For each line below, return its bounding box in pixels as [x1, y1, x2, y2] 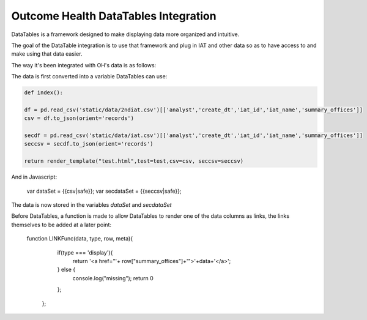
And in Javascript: [11, 173, 57, 180]
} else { [57, 266, 76, 273]
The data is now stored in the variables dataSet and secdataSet [11, 201, 172, 208]
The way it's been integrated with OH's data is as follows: [11, 61, 157, 69]
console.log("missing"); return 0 [72, 274, 154, 281]
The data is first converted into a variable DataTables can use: [11, 73, 168, 80]
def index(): [24, 89, 64, 96]
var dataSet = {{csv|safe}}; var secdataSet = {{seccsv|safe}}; [26, 187, 182, 195]
